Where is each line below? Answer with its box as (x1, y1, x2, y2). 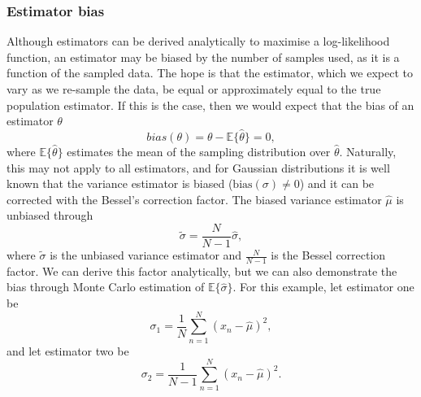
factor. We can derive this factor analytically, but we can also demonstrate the (7, 262, 397, 279)
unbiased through (7, 207, 93, 224)
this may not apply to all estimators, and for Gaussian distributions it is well (7, 159, 390, 176)
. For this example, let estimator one (232, 278, 414, 295)
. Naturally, (339, 143, 397, 159)
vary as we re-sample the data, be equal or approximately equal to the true (7, 81, 381, 97)
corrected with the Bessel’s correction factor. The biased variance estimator (7, 190, 382, 207)
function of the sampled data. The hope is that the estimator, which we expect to (7, 64, 413, 81)
